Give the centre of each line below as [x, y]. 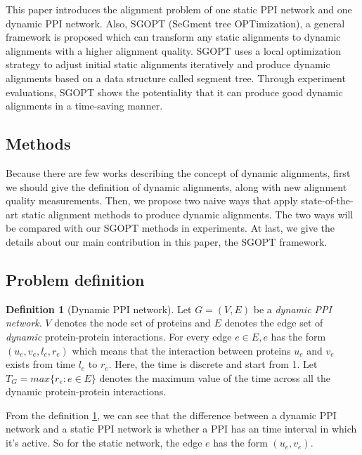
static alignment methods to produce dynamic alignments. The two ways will [187, 214]
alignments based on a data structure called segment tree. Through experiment [176, 78]
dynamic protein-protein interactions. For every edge [119, 336]
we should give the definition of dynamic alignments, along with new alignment [176, 186]
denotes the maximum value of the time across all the [215, 377]
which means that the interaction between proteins [181, 350]
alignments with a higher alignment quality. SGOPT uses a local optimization [173, 50]
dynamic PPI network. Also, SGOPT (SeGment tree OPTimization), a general [175, 23]
